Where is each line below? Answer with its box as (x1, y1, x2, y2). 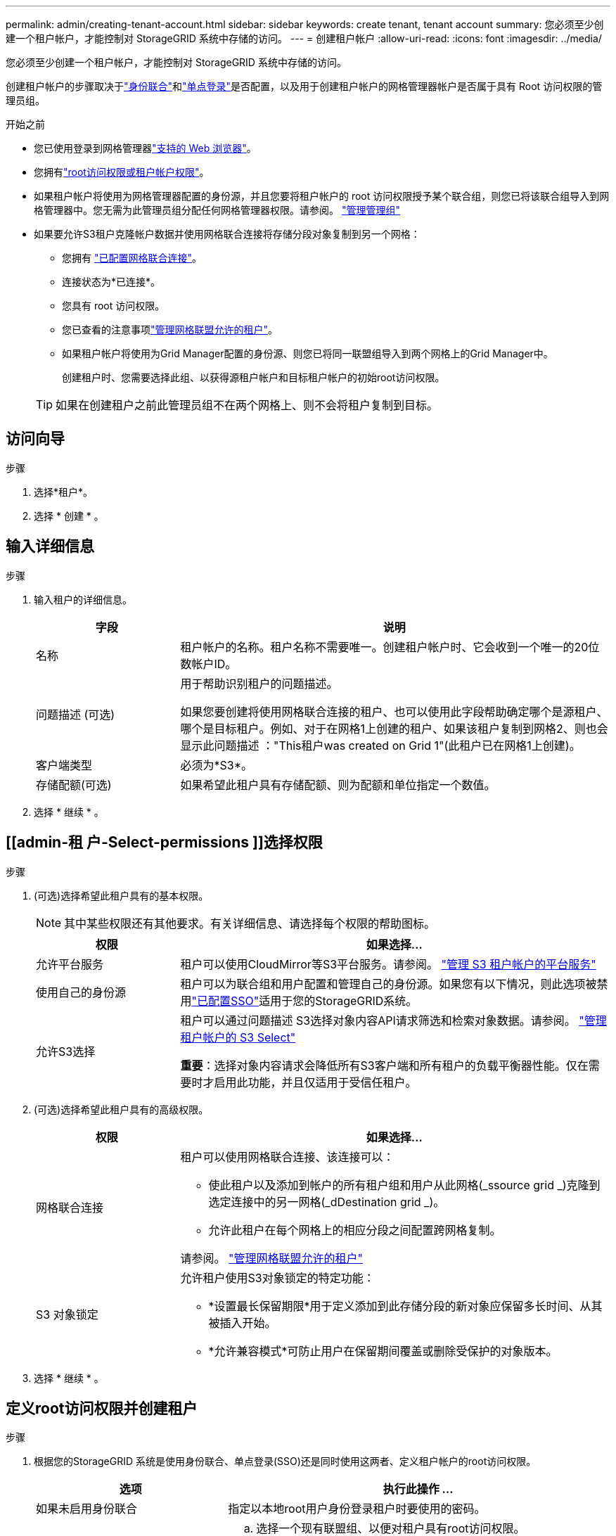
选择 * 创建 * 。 (34, 509, 104, 522)
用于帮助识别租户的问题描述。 (180, 676, 338, 691)
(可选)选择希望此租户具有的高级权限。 (34, 1103, 209, 1115)
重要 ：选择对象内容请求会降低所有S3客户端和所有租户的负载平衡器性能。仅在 (180, 1058, 589, 1073)
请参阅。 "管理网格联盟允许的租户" (180, 1250, 363, 1265)
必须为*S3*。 (180, 757, 252, 772)
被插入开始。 (208, 1315, 276, 1330)
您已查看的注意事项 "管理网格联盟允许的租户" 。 (62, 324, 278, 335)
